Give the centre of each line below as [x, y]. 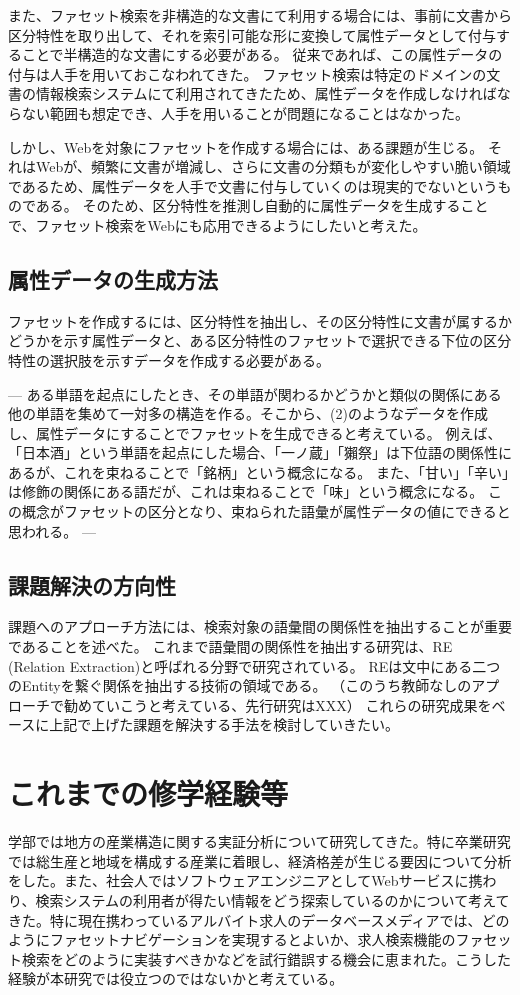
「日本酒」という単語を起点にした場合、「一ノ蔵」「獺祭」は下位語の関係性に [260, 452]
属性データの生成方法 [113, 278]
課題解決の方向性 [92, 584]
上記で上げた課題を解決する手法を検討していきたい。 [224, 724]
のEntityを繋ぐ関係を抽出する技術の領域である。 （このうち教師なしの [240, 685]
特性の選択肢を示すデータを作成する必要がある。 [169, 359]
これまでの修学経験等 [148, 793]
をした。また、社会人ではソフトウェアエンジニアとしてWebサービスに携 [245, 880]
